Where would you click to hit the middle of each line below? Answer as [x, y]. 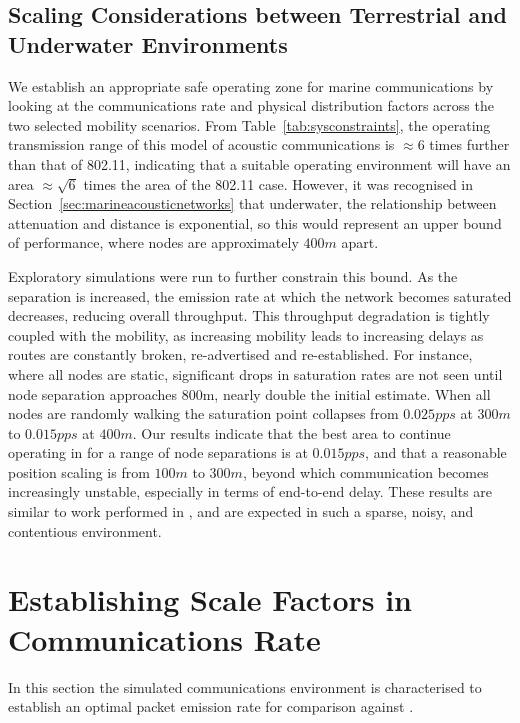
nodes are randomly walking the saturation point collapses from [203, 413]
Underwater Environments [148, 43]
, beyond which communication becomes [365, 471]
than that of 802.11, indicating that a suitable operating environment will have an [259, 163]
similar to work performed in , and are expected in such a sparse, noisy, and [241, 511]
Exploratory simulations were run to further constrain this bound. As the [233, 275]
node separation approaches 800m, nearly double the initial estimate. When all [249, 393]
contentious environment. [85, 530]
